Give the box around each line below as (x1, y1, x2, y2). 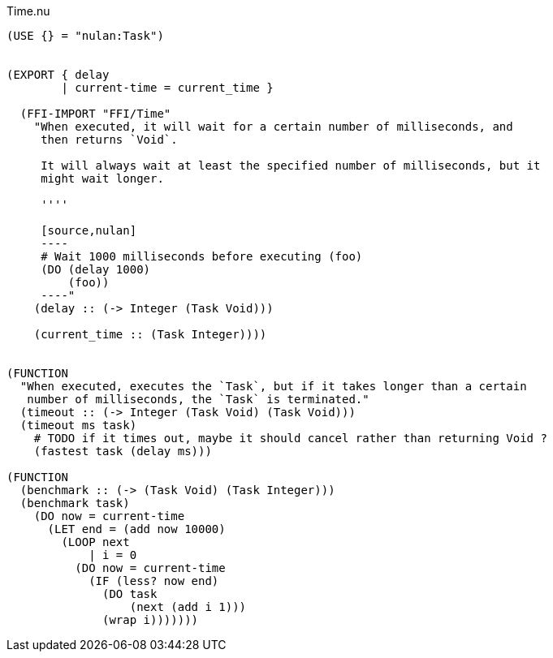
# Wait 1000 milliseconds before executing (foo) (41, 250, 363, 263)
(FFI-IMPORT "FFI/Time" (19, 107, 171, 120)
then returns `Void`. (41, 133, 178, 146)
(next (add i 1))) (129, 600, 247, 613)
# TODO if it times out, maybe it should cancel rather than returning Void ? (33, 432, 547, 445)
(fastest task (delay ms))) (33, 445, 212, 458)
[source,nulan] (41, 224, 137, 237)
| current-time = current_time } (61, 81, 274, 94)
